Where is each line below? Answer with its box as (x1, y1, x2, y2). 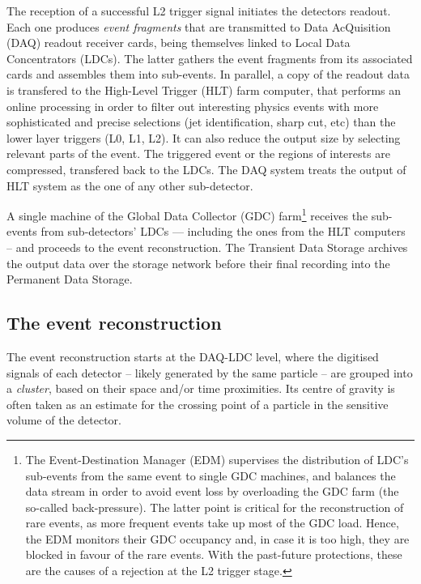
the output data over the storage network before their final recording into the (6, 254, 390, 271)
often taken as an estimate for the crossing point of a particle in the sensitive (6, 395, 389, 412)
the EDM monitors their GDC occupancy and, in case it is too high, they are (25, 530, 410, 547)
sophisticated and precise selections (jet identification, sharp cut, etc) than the (6, 113, 396, 130)
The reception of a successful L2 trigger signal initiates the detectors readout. (6, 2, 391, 19)
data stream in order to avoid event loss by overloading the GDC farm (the (25, 483, 399, 500)
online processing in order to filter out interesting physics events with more (6, 97, 379, 114)
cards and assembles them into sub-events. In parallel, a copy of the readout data (6, 66, 410, 83)
